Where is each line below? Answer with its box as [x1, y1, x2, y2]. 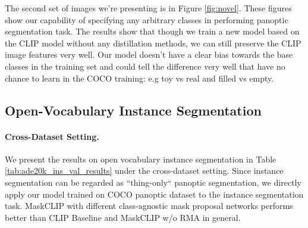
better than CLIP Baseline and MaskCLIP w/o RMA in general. [5, 211, 241, 223]
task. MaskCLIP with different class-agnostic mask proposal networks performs [5, 199, 293, 212]
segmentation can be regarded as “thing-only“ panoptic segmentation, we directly [5, 176, 301, 188]
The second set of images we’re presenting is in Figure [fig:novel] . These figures [5, 2, 292, 14]
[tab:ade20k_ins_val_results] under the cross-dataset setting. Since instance [5, 164, 284, 177]
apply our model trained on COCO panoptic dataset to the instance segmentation [5, 188, 304, 200]
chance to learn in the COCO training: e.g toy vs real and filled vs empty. [5, 71, 274, 84]
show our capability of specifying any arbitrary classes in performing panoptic [5, 13, 288, 26]
